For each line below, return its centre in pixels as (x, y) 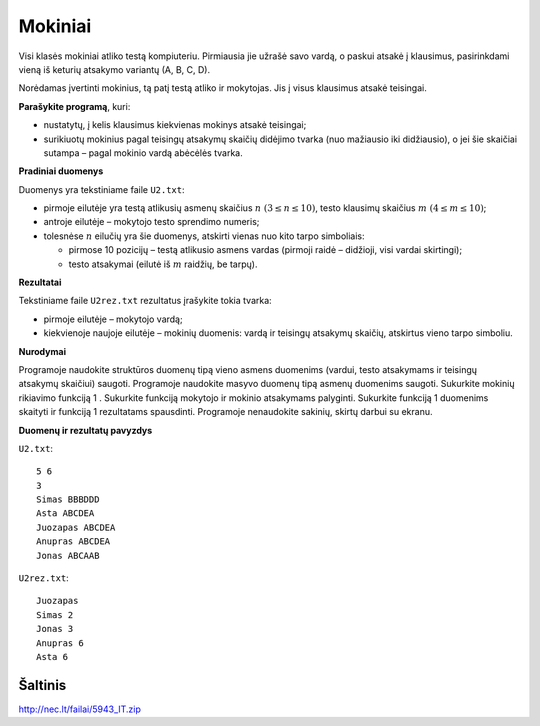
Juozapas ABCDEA (76, 527)
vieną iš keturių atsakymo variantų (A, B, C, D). (114, 69)
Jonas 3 (55, 629)
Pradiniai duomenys (61, 171)
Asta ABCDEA (65, 513)
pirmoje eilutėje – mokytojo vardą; (113, 319)
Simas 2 (55, 614)
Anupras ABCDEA (73, 541)
